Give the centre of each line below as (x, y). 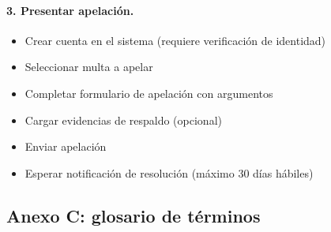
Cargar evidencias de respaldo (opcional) (123, 120)
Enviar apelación (66, 146)
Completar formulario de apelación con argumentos (149, 93)
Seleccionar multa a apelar (89, 67)
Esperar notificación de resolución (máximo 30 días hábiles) (169, 172)
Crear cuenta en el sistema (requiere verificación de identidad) (175, 40)
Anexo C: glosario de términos (134, 215)
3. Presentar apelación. (70, 10)
